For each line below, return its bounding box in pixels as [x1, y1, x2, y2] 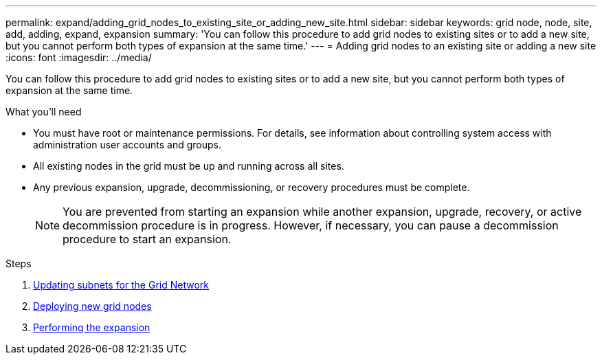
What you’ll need [5, 106, 82, 117]
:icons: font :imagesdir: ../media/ [5, 52, 152, 63]
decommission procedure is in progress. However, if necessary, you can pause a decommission [63, 218, 559, 232]
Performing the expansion [33, 322, 150, 333]
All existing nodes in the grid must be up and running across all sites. [33, 160, 344, 172]
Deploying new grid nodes [33, 300, 152, 312]
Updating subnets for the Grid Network [33, 279, 209, 291]
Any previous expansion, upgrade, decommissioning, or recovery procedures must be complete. [33, 181, 470, 193]
